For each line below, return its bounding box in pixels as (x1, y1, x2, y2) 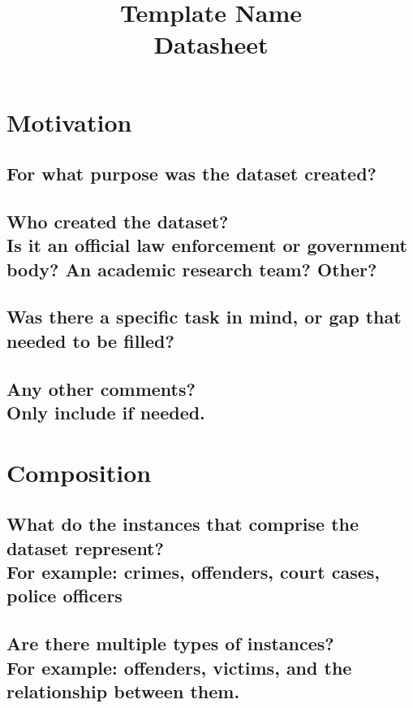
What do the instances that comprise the (6, 511, 359, 536)
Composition (6, 455, 152, 489)
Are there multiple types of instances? (6, 631, 334, 656)
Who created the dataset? (6, 208, 229, 233)
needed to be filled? (6, 328, 174, 353)
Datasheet (153, 28, 269, 61)
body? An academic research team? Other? (6, 256, 377, 281)
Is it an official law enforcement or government (6, 232, 407, 258)
